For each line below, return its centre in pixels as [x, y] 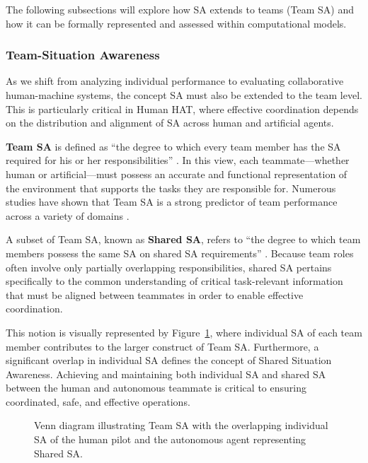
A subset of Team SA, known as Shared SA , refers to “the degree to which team [183, 239]
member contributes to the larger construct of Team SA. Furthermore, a [162, 346]
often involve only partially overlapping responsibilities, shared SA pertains [169, 267]
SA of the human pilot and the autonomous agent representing [170, 439]
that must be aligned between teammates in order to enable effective [155, 294]
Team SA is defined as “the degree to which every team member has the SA [173, 146]
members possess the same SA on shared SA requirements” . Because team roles [180, 253]
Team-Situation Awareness [83, 55]
